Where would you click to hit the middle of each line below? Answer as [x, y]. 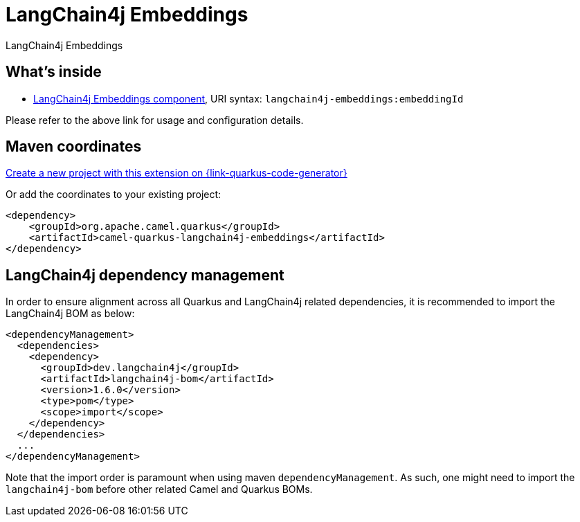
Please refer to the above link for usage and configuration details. [155, 120]
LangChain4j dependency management [145, 275]
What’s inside [54, 72]
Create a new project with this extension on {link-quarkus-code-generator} [176, 173]
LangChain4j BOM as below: [70, 314]
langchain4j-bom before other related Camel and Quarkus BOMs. [159, 489]
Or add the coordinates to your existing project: [114, 195]
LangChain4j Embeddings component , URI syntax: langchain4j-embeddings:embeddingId [248, 98]
